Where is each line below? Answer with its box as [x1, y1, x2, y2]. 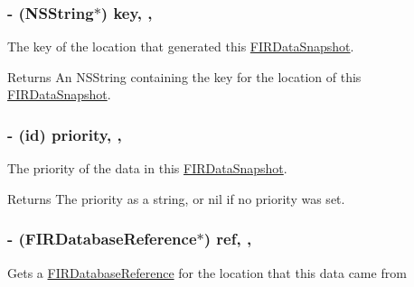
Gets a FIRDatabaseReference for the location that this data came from [7, 263, 407, 282]
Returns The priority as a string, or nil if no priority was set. [7, 189, 345, 208]
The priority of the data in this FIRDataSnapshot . [7, 159, 287, 178]
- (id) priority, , [7, 123, 122, 145]
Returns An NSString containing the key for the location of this [7, 67, 362, 86]
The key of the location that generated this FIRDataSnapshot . [7, 37, 354, 56]
